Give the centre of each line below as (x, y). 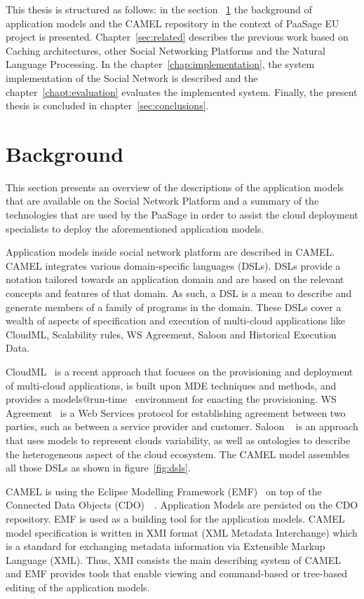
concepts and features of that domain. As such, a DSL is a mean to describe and (179, 293)
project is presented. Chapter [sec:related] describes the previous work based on (177, 37)
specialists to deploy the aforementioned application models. (135, 228)
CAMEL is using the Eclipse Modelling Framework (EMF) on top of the (164, 491)
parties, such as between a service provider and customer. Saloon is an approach (182, 426)
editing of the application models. (78, 587)
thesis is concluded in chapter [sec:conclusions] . (107, 105)
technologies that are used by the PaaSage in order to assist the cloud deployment (182, 215)
